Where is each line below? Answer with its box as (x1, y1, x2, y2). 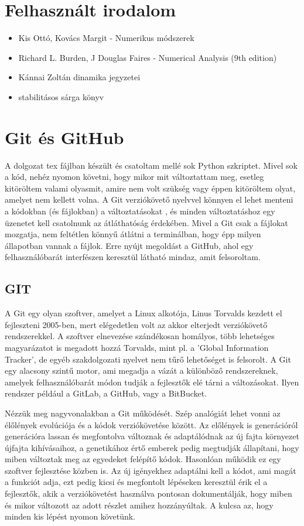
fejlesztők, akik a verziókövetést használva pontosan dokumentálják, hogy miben (5, 487, 292, 500)
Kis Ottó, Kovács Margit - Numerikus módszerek (18, 32, 194, 44)
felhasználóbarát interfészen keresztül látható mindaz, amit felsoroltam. (5, 251, 261, 263)
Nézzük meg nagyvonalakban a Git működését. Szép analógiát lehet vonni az (5, 407, 281, 419)
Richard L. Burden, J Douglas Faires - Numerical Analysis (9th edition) (18, 51, 277, 63)
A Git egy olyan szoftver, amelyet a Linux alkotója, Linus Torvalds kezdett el (5, 307, 282, 319)
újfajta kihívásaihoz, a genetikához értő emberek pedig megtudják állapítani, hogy (5, 441, 299, 453)
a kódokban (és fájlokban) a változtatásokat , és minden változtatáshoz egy (5, 205, 275, 217)
